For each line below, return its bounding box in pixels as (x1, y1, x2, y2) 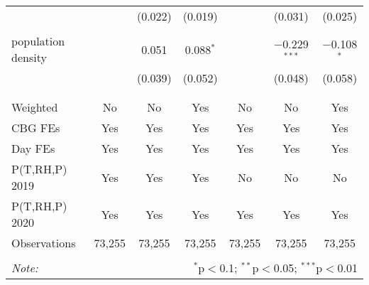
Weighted (11, 99, 58, 115)
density (11, 49, 47, 65)
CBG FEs (11, 119, 60, 136)
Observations (11, 235, 76, 251)
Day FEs (11, 140, 55, 156)
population (11, 33, 65, 49)
